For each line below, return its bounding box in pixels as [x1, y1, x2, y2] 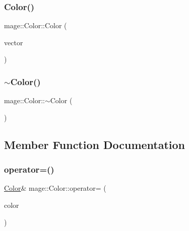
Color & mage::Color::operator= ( [4, 183, 106, 193]
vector [4, 37, 23, 47]
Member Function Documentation [4, 136, 185, 152]
